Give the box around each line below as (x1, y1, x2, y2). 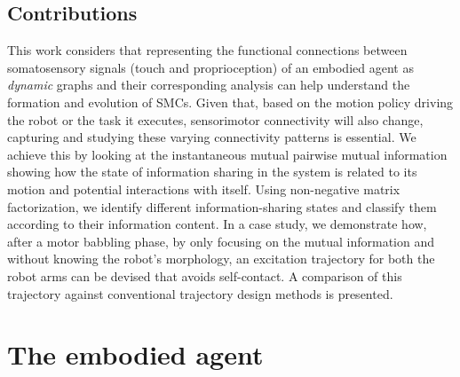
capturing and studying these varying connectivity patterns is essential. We (7, 128, 416, 146)
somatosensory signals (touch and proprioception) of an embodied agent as (7, 58, 414, 76)
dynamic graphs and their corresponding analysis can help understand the (7, 75, 410, 94)
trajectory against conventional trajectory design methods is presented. (7, 284, 393, 302)
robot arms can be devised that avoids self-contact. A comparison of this (7, 266, 402, 285)
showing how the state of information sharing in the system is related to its (7, 162, 417, 181)
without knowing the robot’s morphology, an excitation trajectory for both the (7, 249, 435, 268)
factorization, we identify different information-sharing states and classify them (7, 197, 437, 216)
